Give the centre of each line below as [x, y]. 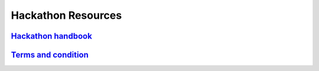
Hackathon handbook [52, 36]
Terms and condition [50, 55]
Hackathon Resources [66, 15]
